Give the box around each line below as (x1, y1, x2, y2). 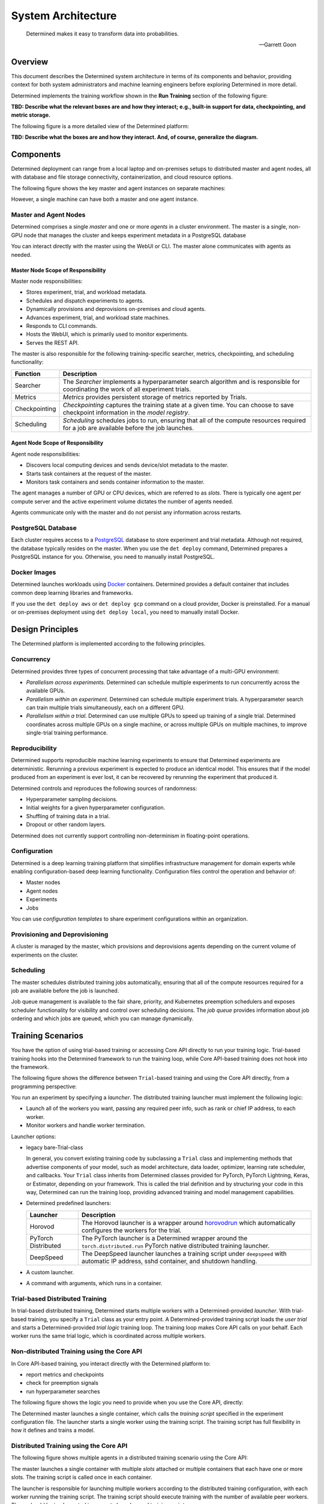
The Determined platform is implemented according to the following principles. (11, 640, 206, 647)
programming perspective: (11, 1083, 77, 1090)
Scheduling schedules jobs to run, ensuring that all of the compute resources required (62, 416, 306, 424)
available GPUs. (26, 687, 65, 694)
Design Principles (11, 624, 79, 635)
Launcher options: (11, 1133, 56, 1140)
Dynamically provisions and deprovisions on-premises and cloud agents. (26, 306, 206, 313)
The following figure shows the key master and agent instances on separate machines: (11, 184, 226, 192)
